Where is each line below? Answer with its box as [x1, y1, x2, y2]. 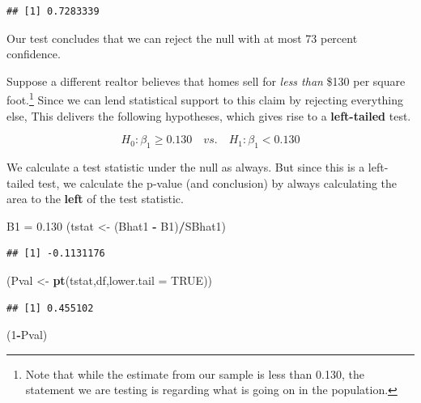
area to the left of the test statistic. [6, 190, 184, 207]
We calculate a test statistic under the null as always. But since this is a [6, 159, 365, 176]
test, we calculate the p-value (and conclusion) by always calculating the [37, 174, 398, 191]
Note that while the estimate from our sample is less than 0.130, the [25, 365, 364, 382]
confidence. [6, 45, 61, 62]
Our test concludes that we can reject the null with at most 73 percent [6, 29, 358, 46]
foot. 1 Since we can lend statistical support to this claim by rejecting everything [6, 89, 404, 108]
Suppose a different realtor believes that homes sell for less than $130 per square [6, 72, 406, 89]
